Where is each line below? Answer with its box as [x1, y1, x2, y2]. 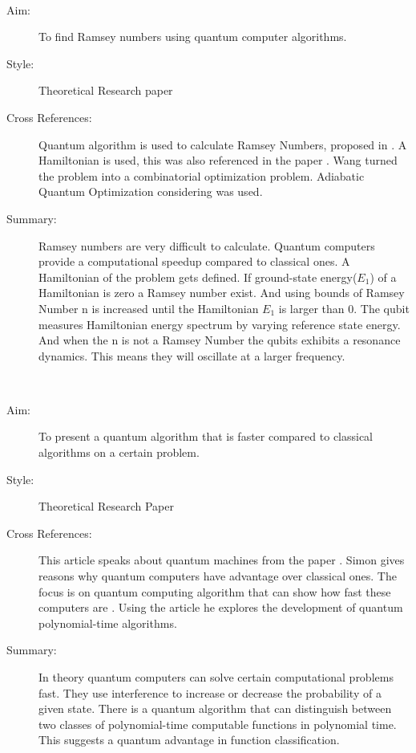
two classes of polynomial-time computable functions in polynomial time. [38, 715, 397, 732]
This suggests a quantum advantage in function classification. [38, 731, 340, 748]
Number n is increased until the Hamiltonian [38, 299, 259, 316]
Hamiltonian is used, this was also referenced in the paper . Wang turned [38, 152, 398, 169]
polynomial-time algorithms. [38, 614, 177, 631]
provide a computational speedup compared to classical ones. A [38, 253, 350, 270]
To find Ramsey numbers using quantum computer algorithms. [38, 28, 347, 45]
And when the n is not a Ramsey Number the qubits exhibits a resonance [38, 332, 401, 348]
